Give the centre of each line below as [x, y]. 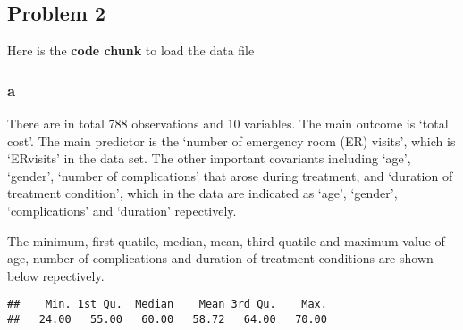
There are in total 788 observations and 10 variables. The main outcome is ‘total [228, 124]
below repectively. [56, 275]
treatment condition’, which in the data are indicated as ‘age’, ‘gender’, [202, 193]
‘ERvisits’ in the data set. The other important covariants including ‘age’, [209, 158]
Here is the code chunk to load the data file [131, 50]
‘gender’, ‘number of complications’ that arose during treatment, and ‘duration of [230, 175]
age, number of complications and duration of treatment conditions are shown [220, 258]
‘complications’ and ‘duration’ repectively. [122, 210]
